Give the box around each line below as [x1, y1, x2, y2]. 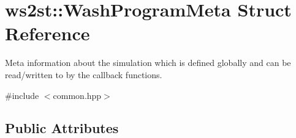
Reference [5, 21, 90, 46]
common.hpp [53, 89, 102, 101]
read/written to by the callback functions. [5, 68, 162, 81]
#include [5, 89, 39, 101]
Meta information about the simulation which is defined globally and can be [5, 56, 291, 69]
